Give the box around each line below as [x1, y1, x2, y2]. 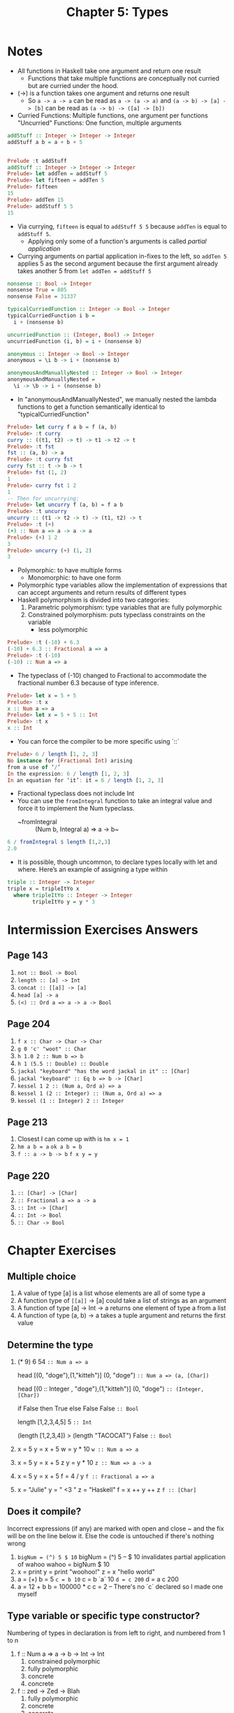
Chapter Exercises [7, 1243, 117, 1259]
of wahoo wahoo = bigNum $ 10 [17, 1560, 110, 1568]
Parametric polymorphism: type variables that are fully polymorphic [27, 603, 222, 612]
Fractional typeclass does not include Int [17, 789, 135, 797]
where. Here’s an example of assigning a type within [17, 865, 168, 874]
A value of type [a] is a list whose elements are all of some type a [17, 1289, 206, 1297]
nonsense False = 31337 [7, 293, 77, 301]
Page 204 [7, 1018, 50, 1030]
